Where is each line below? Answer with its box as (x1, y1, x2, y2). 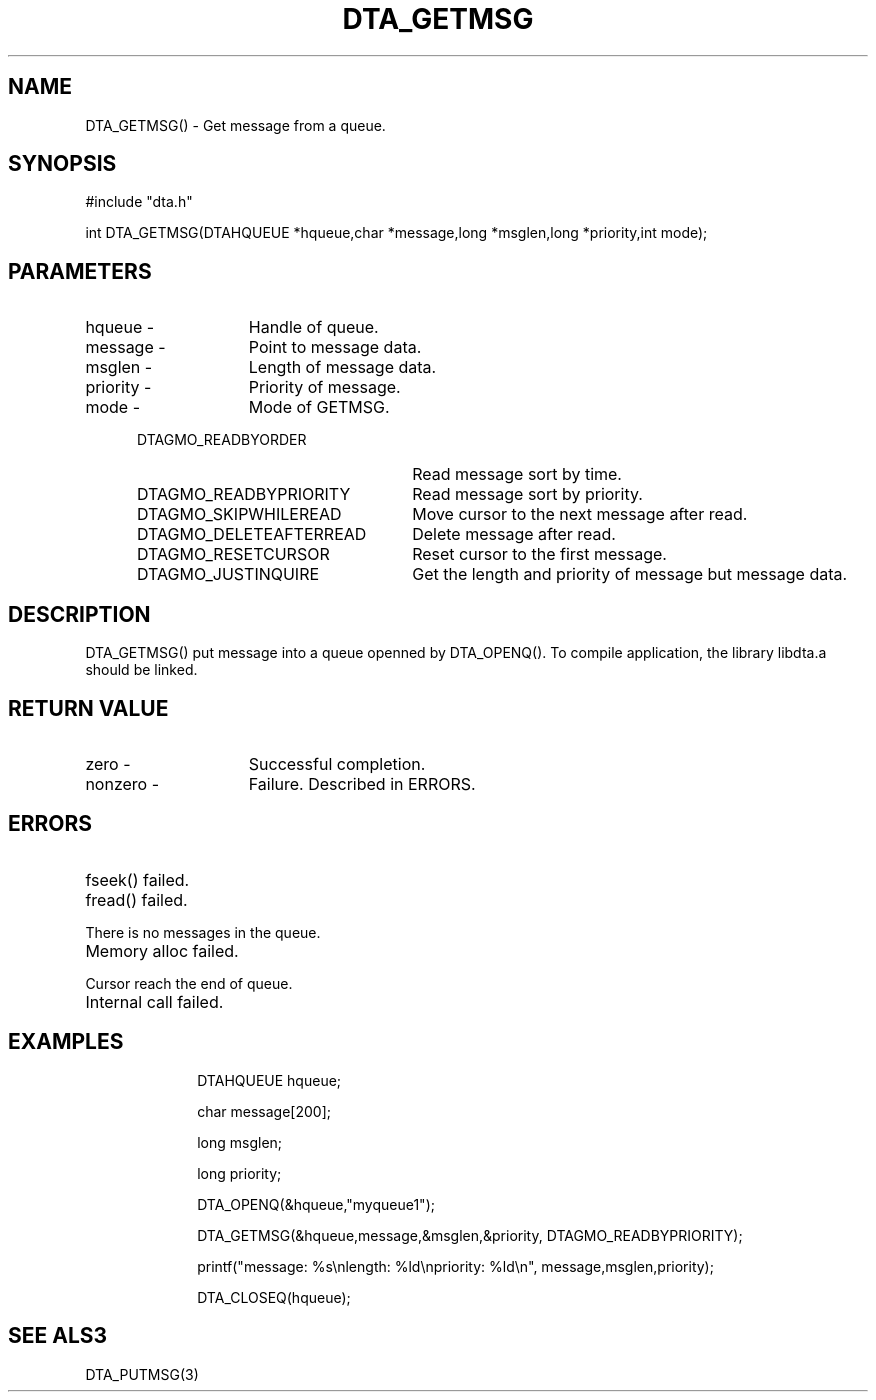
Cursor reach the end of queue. (85, 974, 293, 992)
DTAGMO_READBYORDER (137, 431, 307, 449)
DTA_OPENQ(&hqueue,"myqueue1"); (197, 1195, 435, 1213)
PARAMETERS (8, 258, 152, 284)
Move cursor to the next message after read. (412, 504, 748, 525)
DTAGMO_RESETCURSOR (137, 544, 330, 565)
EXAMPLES (8, 1029, 124, 1055)
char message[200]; (197, 1102, 331, 1120)
